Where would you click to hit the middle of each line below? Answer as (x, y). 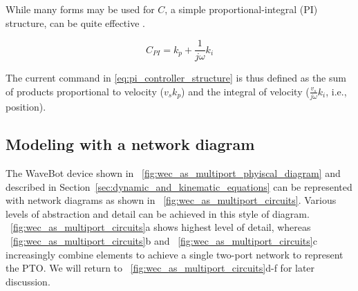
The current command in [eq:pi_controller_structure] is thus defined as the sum (176, 78)
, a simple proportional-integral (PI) (241, 9)
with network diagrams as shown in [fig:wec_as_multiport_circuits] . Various (171, 200)
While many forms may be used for (80, 9)
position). (26, 107)
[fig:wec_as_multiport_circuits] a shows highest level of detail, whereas (161, 227)
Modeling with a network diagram (130, 144)
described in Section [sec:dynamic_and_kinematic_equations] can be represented (179, 186)
